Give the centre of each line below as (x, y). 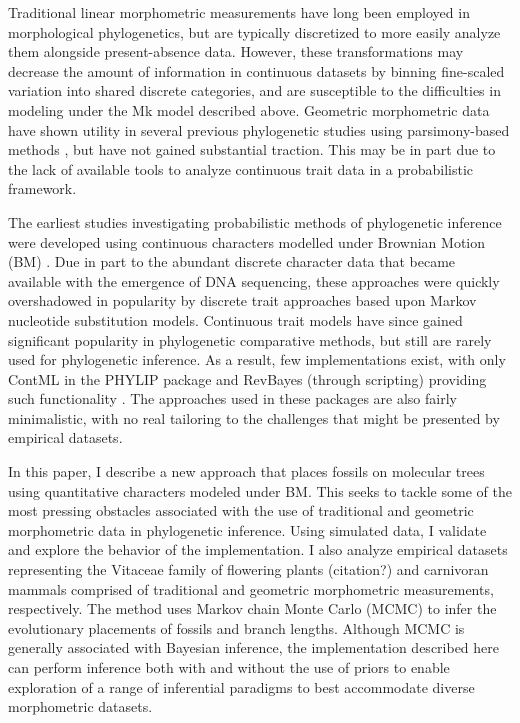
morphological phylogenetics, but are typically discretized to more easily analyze (254, 31)
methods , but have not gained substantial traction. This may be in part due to (252, 149)
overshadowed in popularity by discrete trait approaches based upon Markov (242, 300)
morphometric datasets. (80, 706)
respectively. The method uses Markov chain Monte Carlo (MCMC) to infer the (252, 608)
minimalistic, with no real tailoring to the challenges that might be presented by (254, 417)
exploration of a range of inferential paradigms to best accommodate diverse (241, 686)
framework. (42, 188)
